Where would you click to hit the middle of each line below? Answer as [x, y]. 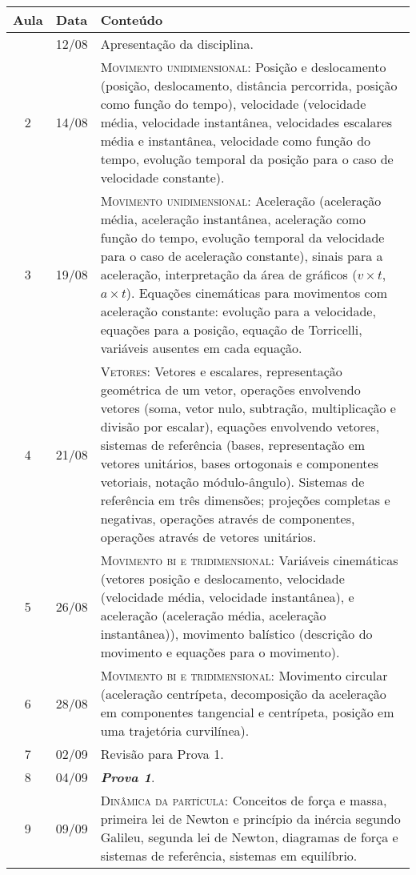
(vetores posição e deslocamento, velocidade [222, 578]
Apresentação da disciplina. [177, 44]
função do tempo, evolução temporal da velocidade [242, 237]
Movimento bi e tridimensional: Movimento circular [244, 675]
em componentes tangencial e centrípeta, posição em [247, 712]
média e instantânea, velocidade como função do [236, 140]
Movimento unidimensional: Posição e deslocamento [243, 67]
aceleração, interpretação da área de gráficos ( [229, 274]
